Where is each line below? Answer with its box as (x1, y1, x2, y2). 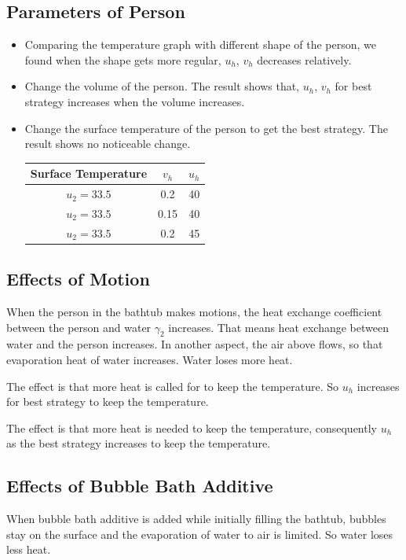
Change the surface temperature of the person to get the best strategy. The (24, 120, 388, 136)
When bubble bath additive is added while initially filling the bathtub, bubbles (6, 510, 386, 527)
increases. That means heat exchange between (168, 319, 389, 335)
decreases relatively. (257, 51, 352, 68)
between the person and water (6, 319, 152, 335)
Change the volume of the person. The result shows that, (24, 78, 299, 94)
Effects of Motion (6, 267, 150, 291)
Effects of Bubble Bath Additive (6, 473, 273, 498)
